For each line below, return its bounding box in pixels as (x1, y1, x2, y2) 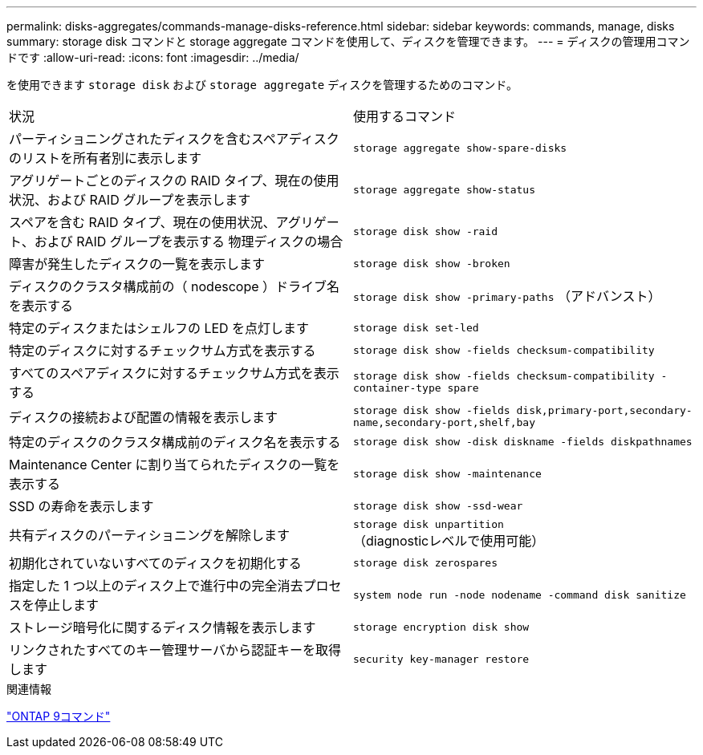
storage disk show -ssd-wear (353, 499, 523, 512)
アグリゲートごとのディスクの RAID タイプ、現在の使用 (9, 173, 339, 189)
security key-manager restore (353, 652, 530, 665)
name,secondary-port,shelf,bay (353, 416, 535, 428)
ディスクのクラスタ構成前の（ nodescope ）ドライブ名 (9, 278, 340, 294)
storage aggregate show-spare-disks (353, 141, 567, 154)
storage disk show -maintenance (353, 467, 542, 480)
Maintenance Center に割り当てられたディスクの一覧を (9, 457, 340, 473)
